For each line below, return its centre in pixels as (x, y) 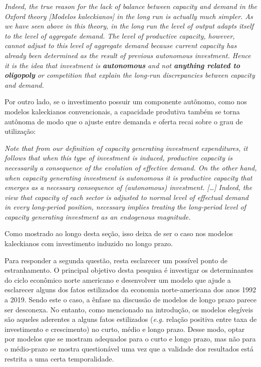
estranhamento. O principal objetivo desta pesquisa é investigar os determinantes (129, 270)
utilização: (20, 131)
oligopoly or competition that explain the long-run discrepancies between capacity (130, 75)
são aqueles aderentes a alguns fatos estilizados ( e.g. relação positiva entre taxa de (131, 319)
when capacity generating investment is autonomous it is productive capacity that (128, 177)
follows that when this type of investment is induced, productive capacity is (118, 158)
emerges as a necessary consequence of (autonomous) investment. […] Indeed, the (128, 187)
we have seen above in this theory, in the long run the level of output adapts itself (129, 26)
